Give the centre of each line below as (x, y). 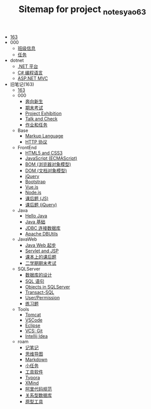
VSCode (34, 320)
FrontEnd (27, 147)
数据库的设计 (38, 275)
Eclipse (33, 325)
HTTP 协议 (36, 142)
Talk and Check (41, 119)
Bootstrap (35, 181)
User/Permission (42, 297)
